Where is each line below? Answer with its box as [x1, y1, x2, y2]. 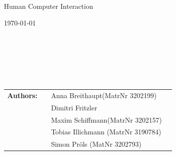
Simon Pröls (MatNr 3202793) [51, 139, 142, 149]
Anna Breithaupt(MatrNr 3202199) [51, 90, 157, 100]
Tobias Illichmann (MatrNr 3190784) [51, 127, 161, 137]
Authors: [7, 90, 38, 100]
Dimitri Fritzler [51, 102, 97, 112]
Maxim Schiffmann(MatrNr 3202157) [51, 114, 162, 125]
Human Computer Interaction [4, 1, 93, 11]
